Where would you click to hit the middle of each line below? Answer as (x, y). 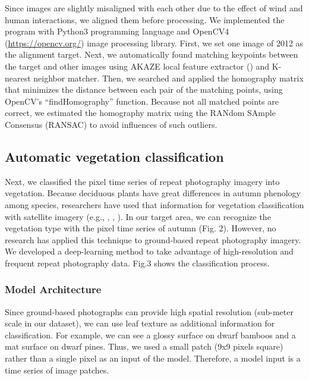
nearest (18, 78)
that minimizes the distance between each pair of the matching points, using (144, 89)
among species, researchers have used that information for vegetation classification (154, 204)
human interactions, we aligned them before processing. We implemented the (145, 19)
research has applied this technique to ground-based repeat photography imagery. (153, 239)
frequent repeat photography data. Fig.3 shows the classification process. (137, 263)
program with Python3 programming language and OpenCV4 (117, 31)
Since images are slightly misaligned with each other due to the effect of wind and (154, 8)
